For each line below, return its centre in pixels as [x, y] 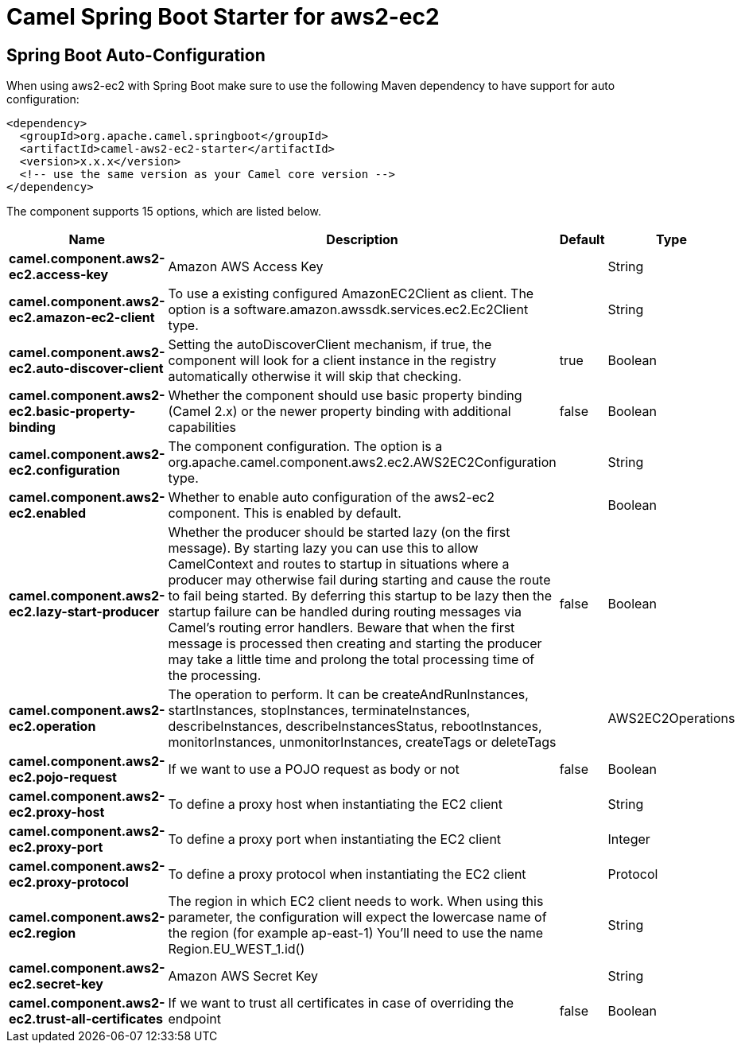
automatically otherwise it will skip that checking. [315, 377]
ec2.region [43, 933]
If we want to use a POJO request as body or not [314, 769]
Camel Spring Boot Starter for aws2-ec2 [223, 17]
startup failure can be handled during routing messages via [345, 612]
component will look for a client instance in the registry [332, 361]
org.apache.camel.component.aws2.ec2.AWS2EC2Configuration [362, 462]
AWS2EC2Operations [671, 719]
